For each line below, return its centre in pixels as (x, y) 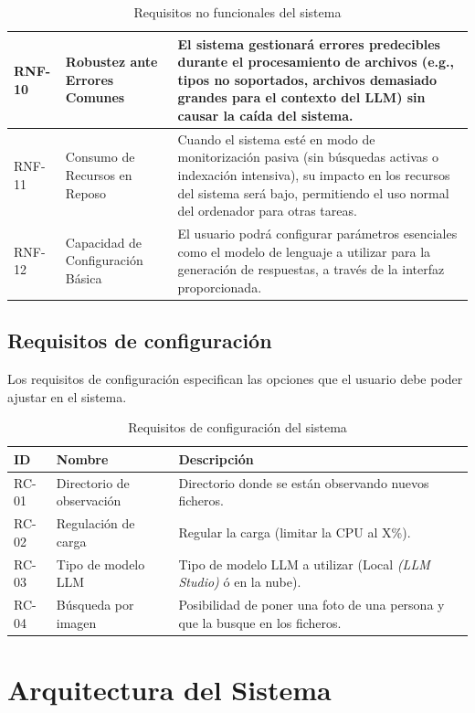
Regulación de (95, 523)
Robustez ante (111, 62)
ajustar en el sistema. (67, 396)
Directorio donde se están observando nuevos (304, 482)
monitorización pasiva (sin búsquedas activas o (308, 157)
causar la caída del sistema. (265, 115)
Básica (84, 278)
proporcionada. (220, 287)
